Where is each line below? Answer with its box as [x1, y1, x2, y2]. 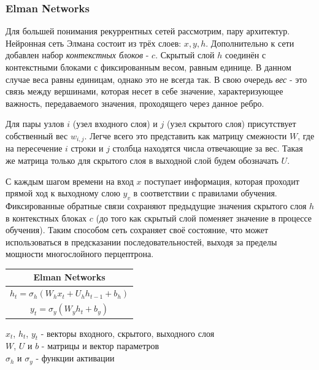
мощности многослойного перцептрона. [6, 247, 154, 260]
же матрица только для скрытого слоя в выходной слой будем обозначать [6, 154, 279, 167]
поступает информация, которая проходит [144, 174, 299, 187]
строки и [71, 142, 104, 155]
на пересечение [6, 142, 63, 155]
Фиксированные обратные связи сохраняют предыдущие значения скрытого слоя [6, 199, 307, 212]
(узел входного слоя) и [72, 117, 158, 130]
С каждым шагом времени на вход [6, 174, 134, 187]
